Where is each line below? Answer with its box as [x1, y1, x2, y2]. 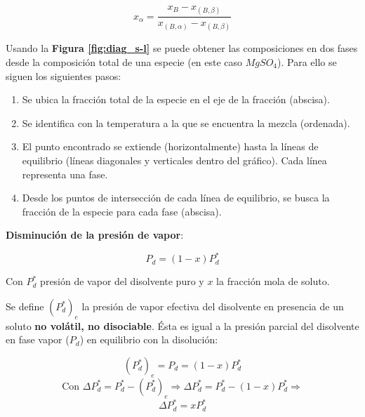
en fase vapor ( [6, 332, 69, 347]
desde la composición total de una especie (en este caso [6, 55, 243, 69]
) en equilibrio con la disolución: [79, 332, 218, 347]
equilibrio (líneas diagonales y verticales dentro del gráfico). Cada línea [22, 152, 327, 167]
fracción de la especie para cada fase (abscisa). [22, 204, 222, 218]
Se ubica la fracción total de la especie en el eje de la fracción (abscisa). [22, 92, 330, 107]
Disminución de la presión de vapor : [6, 227, 184, 242]
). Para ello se [277, 55, 337, 69]
